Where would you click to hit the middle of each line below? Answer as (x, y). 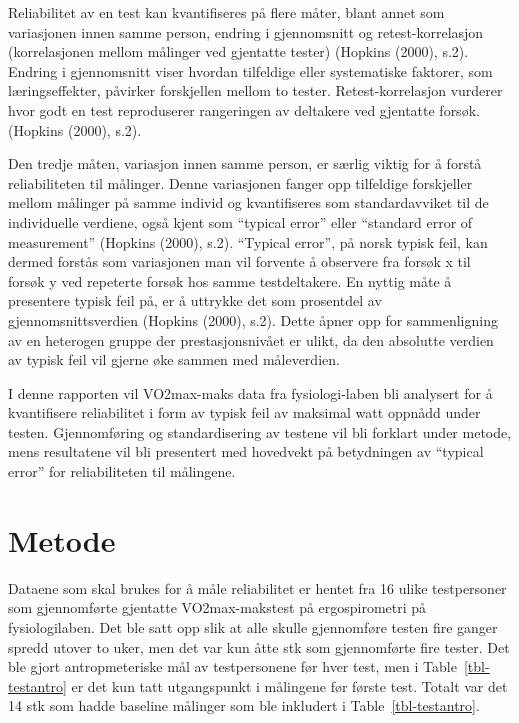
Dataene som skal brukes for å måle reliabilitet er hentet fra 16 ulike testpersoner (257, 587)
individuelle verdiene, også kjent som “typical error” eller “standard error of (240, 221)
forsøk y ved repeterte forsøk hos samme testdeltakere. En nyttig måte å (230, 280)
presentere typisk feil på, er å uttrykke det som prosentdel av (195, 300)
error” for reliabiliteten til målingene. (122, 471)
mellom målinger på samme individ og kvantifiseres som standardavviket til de (248, 202)
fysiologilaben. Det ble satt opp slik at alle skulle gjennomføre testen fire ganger (253, 626)
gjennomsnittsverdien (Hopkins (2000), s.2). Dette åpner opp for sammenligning (253, 319)
